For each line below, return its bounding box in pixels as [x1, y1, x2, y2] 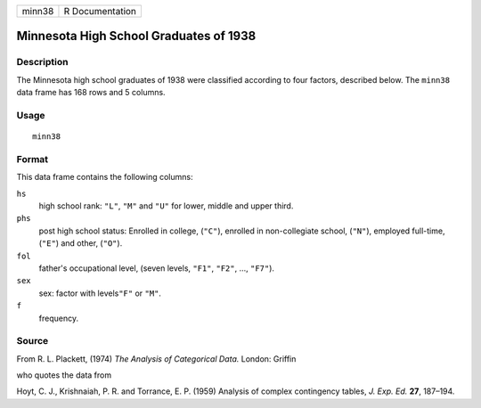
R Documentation [63, 5, 137, 17]
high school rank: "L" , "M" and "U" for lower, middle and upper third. [38, 200, 294, 211]
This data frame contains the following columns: [16, 172, 193, 183]
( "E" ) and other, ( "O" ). [38, 238, 123, 249]
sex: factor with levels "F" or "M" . [38, 288, 162, 298]
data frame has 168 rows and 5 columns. [16, 87, 166, 98]
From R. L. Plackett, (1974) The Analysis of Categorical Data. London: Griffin [16, 353, 297, 364]
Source [16, 335, 49, 347]
